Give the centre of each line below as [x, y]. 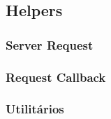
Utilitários [35, 109]
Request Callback [56, 77]
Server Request [50, 44]
